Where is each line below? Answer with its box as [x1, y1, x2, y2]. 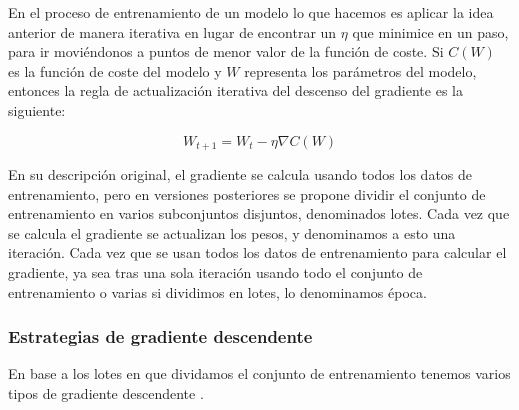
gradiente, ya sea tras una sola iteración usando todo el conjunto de [8, 261, 423, 282]
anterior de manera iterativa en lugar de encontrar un [8, 21, 337, 42]
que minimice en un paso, [352, 21, 509, 42]
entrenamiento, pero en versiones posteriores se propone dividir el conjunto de [8, 183, 486, 204]
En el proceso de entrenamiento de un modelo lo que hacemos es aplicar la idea [8, 2, 494, 22]
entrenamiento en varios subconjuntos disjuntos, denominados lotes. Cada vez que [8, 203, 510, 224]
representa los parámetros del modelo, [244, 60, 477, 81]
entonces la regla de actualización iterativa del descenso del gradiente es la [8, 80, 463, 101]
